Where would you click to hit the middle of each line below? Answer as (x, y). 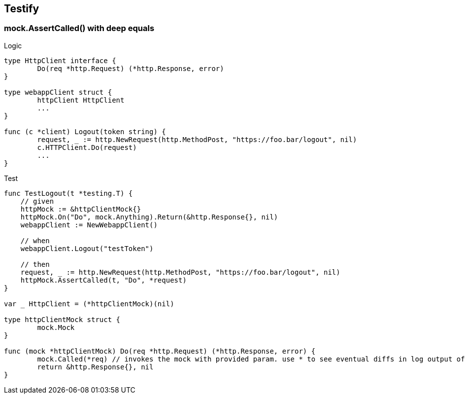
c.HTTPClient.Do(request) (87, 147)
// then (35, 264)
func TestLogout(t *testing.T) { (68, 193)
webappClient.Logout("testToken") (87, 248)
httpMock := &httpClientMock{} (81, 209)
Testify (22, 9)
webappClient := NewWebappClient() (89, 225)
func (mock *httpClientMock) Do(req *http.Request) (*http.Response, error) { (160, 351)
